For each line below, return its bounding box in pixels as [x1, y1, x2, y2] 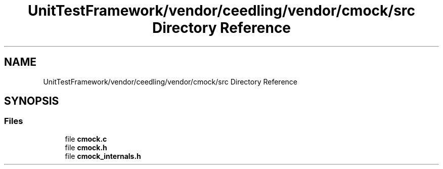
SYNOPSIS [4, 95, 59, 108]
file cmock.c [65, 134, 107, 143]
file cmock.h [65, 143, 107, 152]
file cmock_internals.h [65, 151, 141, 160]
